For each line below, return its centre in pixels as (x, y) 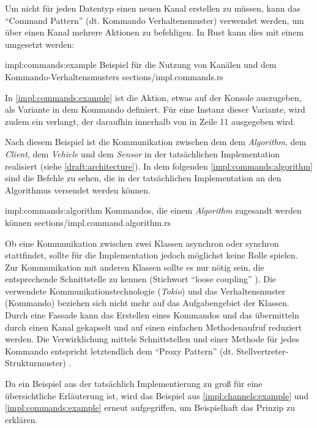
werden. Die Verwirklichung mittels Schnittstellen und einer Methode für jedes (152, 339)
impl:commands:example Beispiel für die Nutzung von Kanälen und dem (141, 65)
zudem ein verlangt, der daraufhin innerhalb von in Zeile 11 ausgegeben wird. (150, 121)
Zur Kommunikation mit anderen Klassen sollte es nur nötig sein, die (135, 267)
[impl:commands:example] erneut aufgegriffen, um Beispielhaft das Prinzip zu (150, 407)
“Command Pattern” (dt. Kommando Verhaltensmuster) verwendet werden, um (155, 20)
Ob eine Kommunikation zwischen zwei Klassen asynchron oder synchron (142, 243)
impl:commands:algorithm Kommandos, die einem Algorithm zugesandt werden (153, 210)
